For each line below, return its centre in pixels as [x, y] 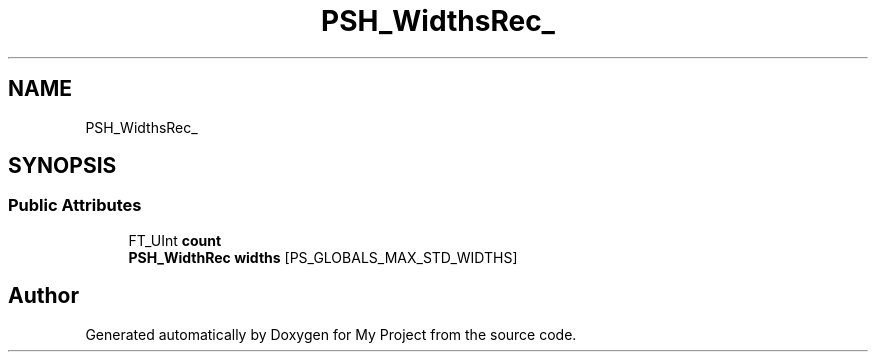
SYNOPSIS [62, 166]
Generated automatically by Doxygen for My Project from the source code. [331, 334]
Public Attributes [75, 205]
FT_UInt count [175, 240]
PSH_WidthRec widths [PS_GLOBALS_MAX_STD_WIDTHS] [323, 257]
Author [43, 296]
